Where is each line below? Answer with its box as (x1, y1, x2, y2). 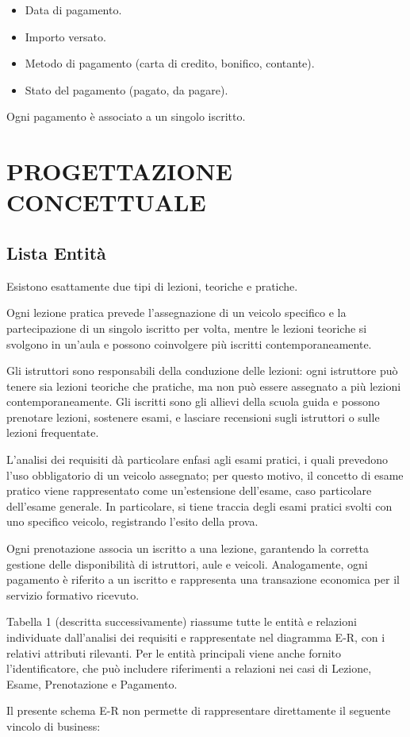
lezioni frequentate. (6, 424, 99, 441)
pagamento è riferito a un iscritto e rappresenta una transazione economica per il (6, 571, 400, 588)
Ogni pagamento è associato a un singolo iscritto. (6, 108, 246, 125)
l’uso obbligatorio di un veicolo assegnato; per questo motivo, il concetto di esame (6, 466, 404, 483)
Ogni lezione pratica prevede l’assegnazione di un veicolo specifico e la (6, 304, 347, 321)
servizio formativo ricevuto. (6, 586, 140, 603)
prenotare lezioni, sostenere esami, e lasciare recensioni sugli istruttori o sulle (6, 408, 380, 425)
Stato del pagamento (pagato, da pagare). (25, 81, 228, 98)
